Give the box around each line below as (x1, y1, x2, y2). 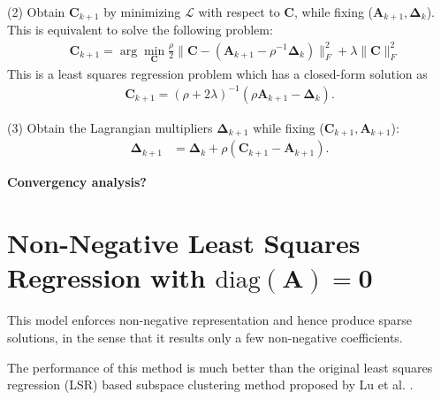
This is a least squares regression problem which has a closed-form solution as (7, 64, 428, 82)
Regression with (7, 259, 206, 296)
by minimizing (103, 3, 181, 20)
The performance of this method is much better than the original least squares (7, 358, 433, 376)
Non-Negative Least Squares (7, 225, 361, 261)
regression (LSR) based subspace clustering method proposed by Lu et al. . (7, 375, 414, 394)
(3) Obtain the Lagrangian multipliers (7, 118, 213, 136)
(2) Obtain (7, 3, 65, 20)
